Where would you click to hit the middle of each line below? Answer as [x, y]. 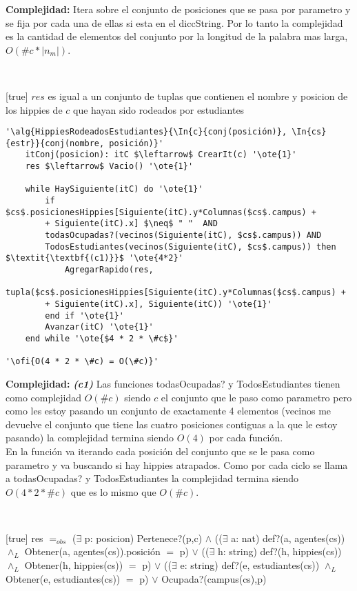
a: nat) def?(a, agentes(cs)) [288, 538]
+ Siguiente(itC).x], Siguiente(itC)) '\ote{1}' [159, 304]
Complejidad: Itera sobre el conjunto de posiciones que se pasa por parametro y [178, 9]
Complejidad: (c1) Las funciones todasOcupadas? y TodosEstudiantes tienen [173, 383]
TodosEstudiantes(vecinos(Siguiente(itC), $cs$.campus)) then [191, 247]
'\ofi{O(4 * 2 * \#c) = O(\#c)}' [82, 362]
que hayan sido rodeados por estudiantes [159, 109]
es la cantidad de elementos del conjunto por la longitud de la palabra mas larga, [177, 36]
